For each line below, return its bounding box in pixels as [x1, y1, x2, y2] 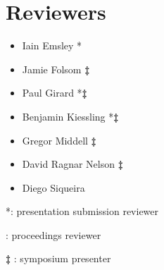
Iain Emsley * [22, 38, 82, 53]
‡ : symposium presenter [6, 251, 111, 266]
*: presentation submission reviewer [6, 204, 159, 219]
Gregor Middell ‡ [22, 133, 96, 147]
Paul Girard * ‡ [22, 85, 87, 100]
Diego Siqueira [22, 180, 85, 195]
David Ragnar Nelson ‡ [22, 157, 123, 171]
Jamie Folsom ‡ [22, 61, 90, 76]
